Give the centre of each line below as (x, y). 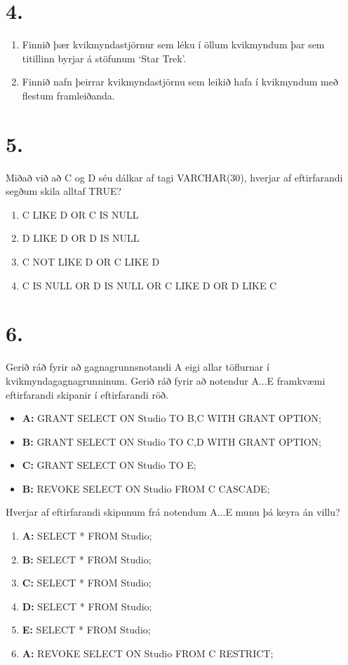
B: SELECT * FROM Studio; (87, 559)
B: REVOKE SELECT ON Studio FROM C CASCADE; (146, 488)
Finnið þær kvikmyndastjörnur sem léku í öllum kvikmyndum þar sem (173, 44)
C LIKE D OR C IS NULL (80, 214)
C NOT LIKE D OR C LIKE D (91, 261)
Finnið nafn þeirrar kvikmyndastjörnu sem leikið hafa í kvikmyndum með (180, 82)
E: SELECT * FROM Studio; (86, 630)
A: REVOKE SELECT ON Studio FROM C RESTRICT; (148, 653)
